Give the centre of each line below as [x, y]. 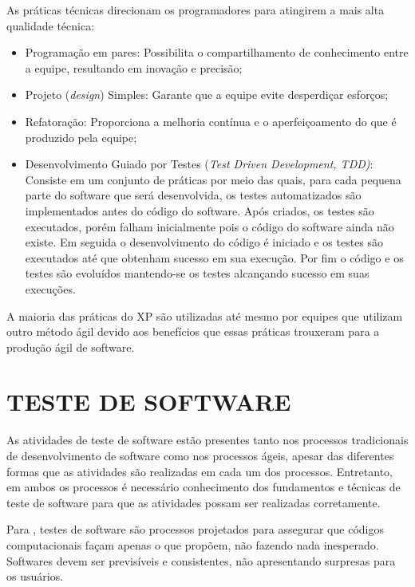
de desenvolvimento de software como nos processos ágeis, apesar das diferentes [200, 455]
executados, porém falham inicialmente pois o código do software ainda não [209, 226]
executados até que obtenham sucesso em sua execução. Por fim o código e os [214, 257]
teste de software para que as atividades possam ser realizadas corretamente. [194, 502]
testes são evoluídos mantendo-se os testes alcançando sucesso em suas [197, 273]
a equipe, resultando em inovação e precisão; [134, 67]
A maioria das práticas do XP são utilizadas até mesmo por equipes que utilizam [205, 315]
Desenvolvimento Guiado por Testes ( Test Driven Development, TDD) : [199, 164]
